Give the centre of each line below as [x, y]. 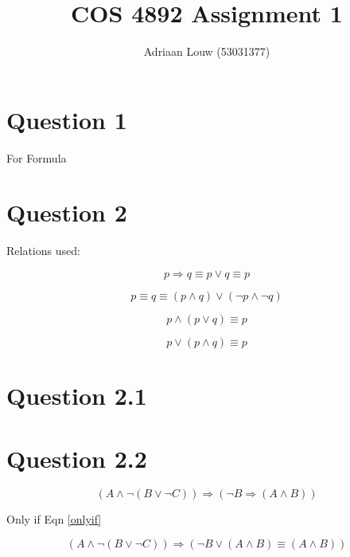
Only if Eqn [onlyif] [54, 519]
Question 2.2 [77, 458]
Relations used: [43, 251]
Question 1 [67, 119]
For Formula [37, 157]
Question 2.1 [77, 396]
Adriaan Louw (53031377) [207, 51]
